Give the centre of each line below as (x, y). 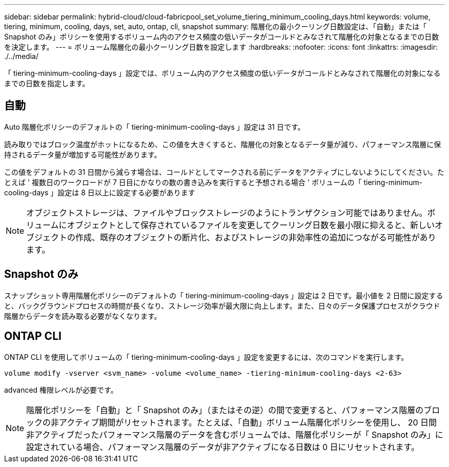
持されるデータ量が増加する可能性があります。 (83, 154)
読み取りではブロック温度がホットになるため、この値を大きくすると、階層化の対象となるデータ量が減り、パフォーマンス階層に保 (223, 144)
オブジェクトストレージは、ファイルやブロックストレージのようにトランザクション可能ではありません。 (227, 212)
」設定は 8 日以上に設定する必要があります (123, 192)
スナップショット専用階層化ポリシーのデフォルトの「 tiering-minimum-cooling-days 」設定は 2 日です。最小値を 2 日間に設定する (224, 295)
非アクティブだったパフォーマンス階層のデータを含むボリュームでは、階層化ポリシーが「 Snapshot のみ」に (235, 434)
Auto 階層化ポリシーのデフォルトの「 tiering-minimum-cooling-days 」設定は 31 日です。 (155, 127)
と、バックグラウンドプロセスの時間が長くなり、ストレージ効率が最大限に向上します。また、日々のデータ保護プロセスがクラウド (222, 306)
